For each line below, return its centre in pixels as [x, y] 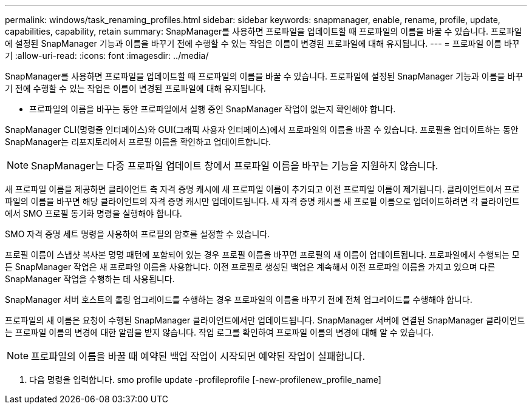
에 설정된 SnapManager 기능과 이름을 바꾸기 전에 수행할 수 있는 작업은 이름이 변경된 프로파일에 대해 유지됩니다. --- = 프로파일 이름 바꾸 [262, 43]
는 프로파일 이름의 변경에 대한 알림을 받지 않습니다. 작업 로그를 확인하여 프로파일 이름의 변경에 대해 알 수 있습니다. [220, 332]
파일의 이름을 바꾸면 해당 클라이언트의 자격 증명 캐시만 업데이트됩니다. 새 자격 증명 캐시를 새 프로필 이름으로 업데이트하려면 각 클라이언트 [262, 201]
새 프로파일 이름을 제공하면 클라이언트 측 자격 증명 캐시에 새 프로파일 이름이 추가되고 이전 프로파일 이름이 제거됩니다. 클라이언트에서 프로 [262, 189]
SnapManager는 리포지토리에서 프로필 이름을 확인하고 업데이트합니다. [138, 142]
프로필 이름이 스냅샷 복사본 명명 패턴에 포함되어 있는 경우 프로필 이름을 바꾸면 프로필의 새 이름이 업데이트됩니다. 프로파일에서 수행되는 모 [262, 255]
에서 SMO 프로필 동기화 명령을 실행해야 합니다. [94, 213]
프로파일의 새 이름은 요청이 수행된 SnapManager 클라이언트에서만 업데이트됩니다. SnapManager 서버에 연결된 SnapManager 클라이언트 [265, 320]
